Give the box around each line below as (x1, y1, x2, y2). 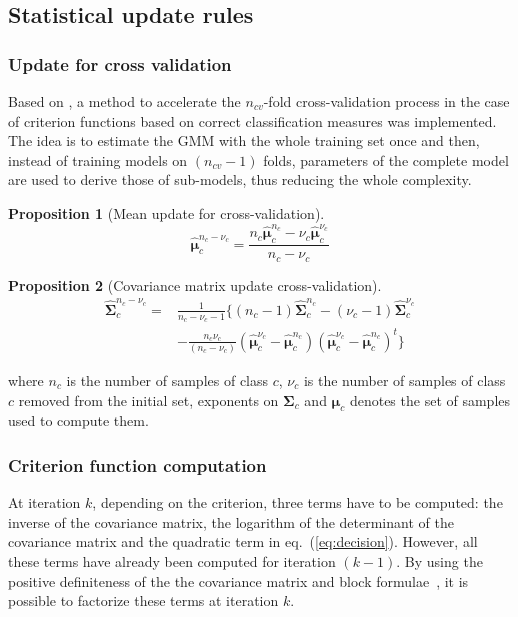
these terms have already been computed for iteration (8, 550, 336, 571)
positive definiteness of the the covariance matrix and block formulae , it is (8, 570, 469, 591)
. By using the (396, 550, 483, 571)
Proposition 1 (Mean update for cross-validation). (8, 202, 325, 223)
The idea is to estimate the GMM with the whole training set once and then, (8, 130, 480, 151)
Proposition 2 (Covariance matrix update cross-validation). (8, 274, 382, 295)
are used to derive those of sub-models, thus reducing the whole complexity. (8, 169, 472, 190)
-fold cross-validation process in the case (263, 91, 510, 111)
